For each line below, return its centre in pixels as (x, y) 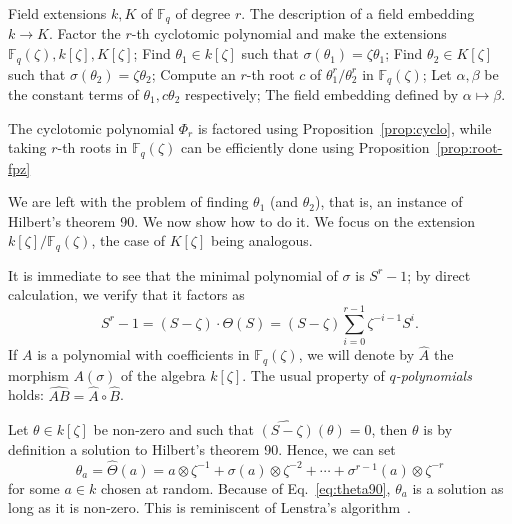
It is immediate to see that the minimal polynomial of (173, 274)
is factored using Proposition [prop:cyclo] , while (344, 127)
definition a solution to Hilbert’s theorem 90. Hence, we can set (202, 449)
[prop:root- (469, 147)
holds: (26, 394)
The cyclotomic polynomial (91, 127)
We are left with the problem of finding (128, 201)
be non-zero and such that (173, 429)
